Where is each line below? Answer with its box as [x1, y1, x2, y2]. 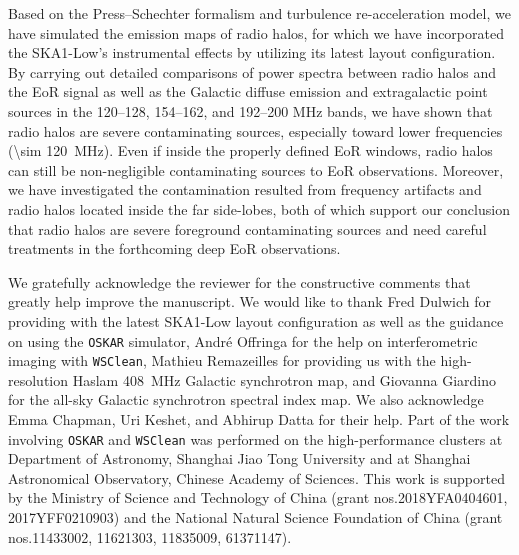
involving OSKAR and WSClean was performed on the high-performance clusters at [8, 428, 503, 449]
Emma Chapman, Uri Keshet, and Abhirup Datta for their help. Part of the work [8, 409, 510, 429]
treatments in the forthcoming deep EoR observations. [8, 238, 341, 259]
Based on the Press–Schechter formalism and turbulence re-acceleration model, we [8, 3, 511, 23]
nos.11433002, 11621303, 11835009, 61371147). [8, 526, 292, 547]
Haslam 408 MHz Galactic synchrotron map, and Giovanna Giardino [72, 369, 496, 390]
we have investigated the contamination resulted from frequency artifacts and [8, 179, 482, 200]
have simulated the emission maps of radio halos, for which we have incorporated [8, 22, 504, 43]
